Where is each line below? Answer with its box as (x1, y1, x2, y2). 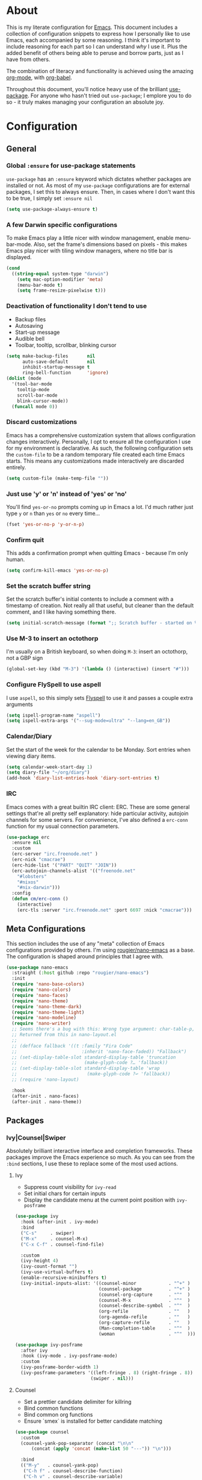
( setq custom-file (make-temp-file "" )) (6, 475, 109, 481)
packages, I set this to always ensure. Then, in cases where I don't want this (6, 188, 195, 195)
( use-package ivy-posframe (14, 1342, 83, 1348)
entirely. (6, 463, 26, 471)
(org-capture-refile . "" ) (98, 1320, 191, 1326)
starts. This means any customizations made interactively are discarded (6, 457, 185, 464)
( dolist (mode (6, 376, 42, 382)
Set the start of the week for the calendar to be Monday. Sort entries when (6, 746, 191, 753)
